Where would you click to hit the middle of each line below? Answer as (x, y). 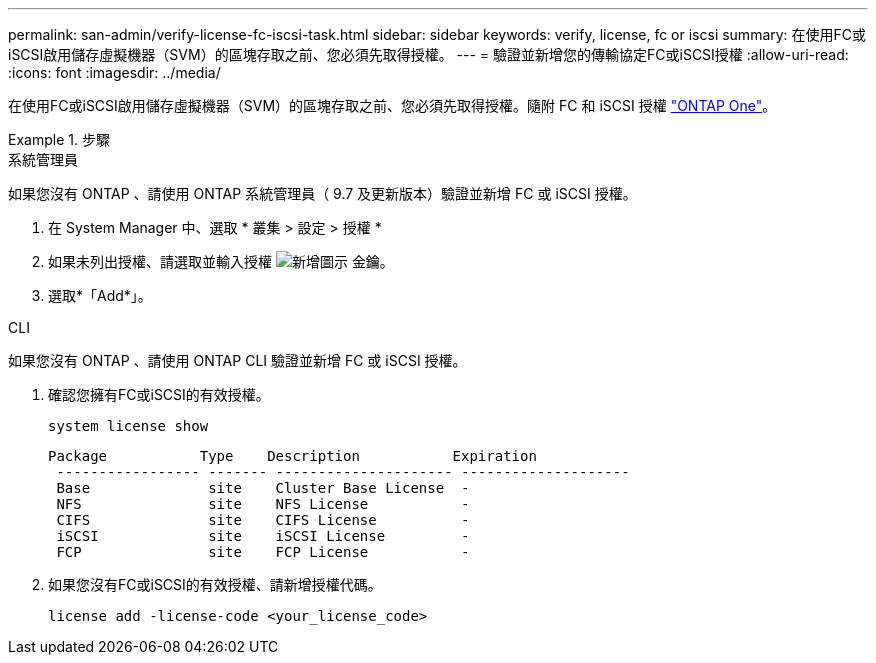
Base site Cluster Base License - (263, 488)
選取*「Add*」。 (100, 295)
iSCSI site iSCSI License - (263, 536)
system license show (128, 426)
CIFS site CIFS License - (263, 520)
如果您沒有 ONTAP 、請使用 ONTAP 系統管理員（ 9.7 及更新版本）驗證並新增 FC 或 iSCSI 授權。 (322, 193)
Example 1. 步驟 (59, 139)
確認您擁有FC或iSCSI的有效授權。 (159, 394)
